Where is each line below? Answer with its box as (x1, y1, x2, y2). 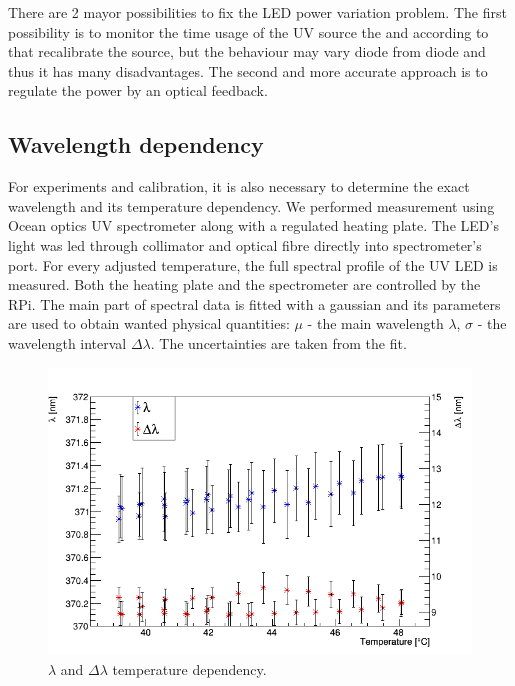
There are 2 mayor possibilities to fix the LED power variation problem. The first (8, 2, 507, 22)
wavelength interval (8, 332, 127, 353)
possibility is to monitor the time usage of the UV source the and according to (8, 21, 489, 42)
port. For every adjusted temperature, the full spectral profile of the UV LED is (8, 254, 498, 275)
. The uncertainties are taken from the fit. (150, 332, 407, 353)
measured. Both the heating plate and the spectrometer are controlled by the (8, 274, 481, 295)
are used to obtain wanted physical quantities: (8, 313, 290, 334)
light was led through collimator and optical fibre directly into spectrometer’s (8, 234, 482, 255)
